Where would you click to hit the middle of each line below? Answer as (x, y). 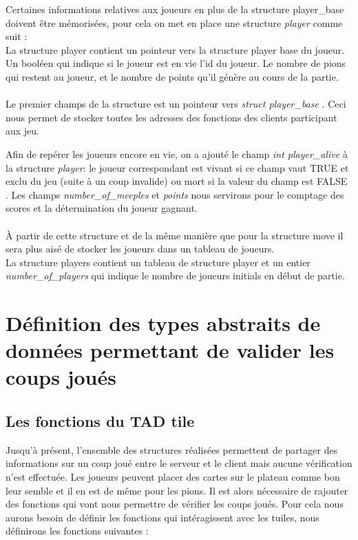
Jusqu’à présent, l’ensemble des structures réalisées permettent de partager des (172, 449)
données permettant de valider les (170, 350)
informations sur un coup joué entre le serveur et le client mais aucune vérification (179, 463)
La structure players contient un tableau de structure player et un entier (158, 262)
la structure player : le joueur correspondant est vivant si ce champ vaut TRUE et (177, 167)
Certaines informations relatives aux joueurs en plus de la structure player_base (175, 9)
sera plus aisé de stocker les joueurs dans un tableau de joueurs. (140, 249)
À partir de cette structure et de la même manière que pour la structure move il (175, 235)
